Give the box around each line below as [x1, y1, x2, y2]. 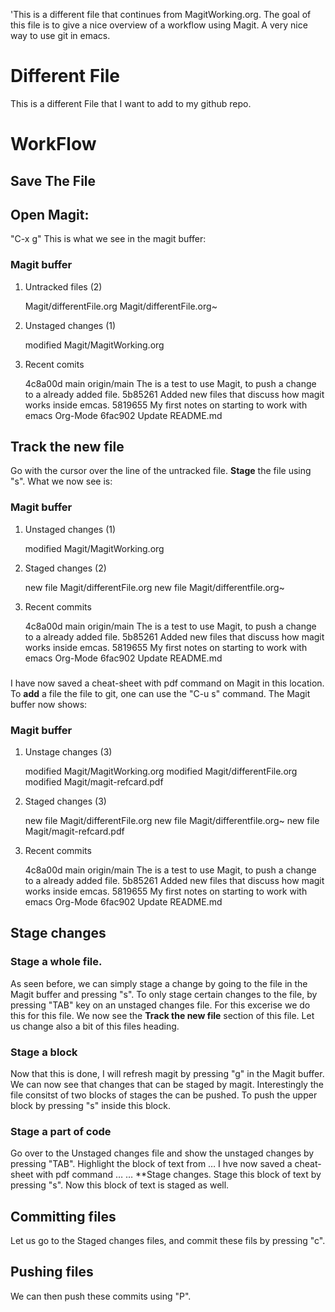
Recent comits [24, 358, 85, 370]
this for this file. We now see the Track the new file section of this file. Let [10, 1009, 315, 1021]
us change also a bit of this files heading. [10, 1020, 180, 1032]
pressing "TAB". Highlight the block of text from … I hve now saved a [10, 1158, 293, 1170]
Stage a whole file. [10, 955, 103, 969]
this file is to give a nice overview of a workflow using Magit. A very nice [10, 19, 308, 31]
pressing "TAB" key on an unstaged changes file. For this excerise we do [10, 999, 311, 1011]
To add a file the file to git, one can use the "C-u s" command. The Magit [10, 687, 311, 699]
